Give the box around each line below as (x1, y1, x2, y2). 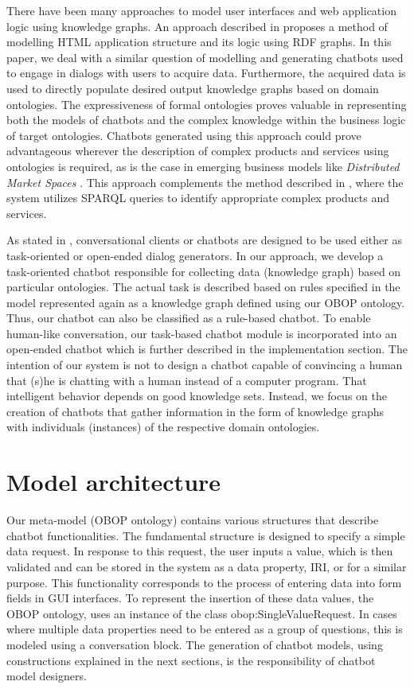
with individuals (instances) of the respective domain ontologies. (6, 418, 320, 435)
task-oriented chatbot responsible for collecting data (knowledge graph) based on (6, 263, 401, 279)
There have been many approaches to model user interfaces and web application (6, 2, 396, 18)
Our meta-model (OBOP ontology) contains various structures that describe (6, 512, 379, 528)
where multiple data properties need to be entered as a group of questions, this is (6, 621, 403, 637)
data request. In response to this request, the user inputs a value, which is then (6, 543, 393, 559)
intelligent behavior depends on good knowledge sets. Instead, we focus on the (6, 387, 387, 404)
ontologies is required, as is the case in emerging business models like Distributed (6, 158, 400, 174)
